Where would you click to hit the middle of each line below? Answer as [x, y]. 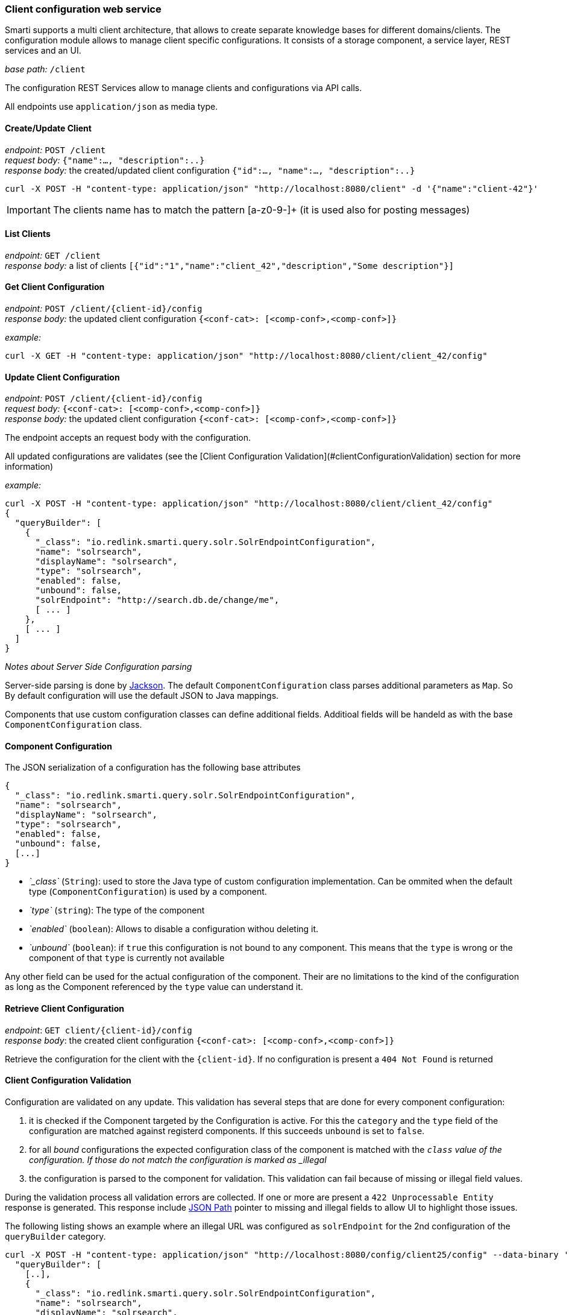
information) [29, 467]
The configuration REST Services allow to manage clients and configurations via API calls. [184, 88]
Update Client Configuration [62, 377]
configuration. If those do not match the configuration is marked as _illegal [178, 1159]
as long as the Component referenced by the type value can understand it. [154, 987]
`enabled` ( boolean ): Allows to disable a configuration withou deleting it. [174, 929]
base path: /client [45, 69]
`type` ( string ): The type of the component [117, 910]
